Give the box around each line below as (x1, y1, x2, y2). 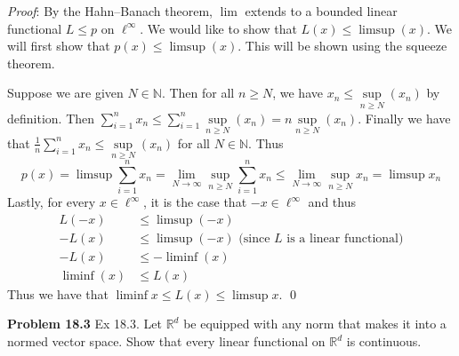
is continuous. (346, 332, 422, 351)
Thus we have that (7, 284, 109, 303)
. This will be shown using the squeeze (238, 36, 447, 55)
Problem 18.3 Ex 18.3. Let (7, 314, 162, 333)
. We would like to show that (140, 19, 297, 37)
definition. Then (7, 108, 95, 127)
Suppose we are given (7, 83, 124, 102)
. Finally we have (358, 108, 451, 127)
